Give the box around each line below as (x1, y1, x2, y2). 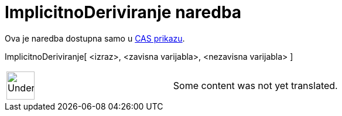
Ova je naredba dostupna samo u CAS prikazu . (5, 33, 185, 43)
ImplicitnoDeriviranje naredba (5, 2, 242, 22)
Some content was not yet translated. (173, 79, 338, 91)
